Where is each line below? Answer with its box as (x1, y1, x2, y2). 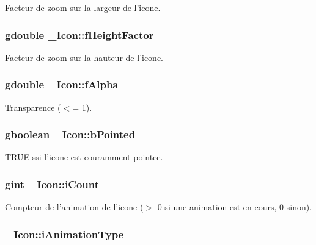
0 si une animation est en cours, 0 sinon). (157, 201, 312, 213)
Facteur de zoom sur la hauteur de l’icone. (5, 51, 163, 63)
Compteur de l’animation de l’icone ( (5, 201, 144, 213)
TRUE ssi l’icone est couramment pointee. (5, 151, 163, 163)
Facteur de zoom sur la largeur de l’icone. (5, 1, 161, 13)
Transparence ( (5, 101, 61, 113)
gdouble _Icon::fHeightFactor (5, 27, 154, 42)
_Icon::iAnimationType (5, 226, 124, 241)
